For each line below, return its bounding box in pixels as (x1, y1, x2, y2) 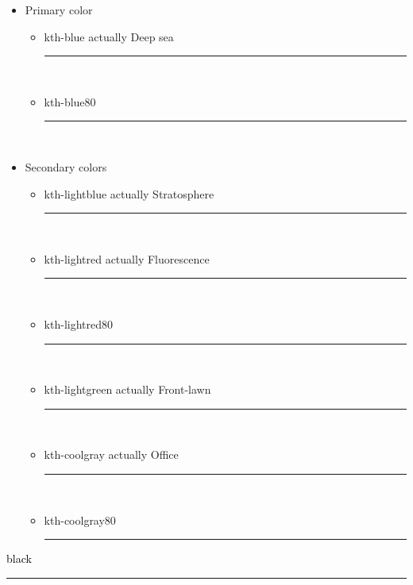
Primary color (25, 2, 93, 17)
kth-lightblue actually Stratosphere (44, 185, 214, 202)
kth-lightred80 (44, 315, 113, 332)
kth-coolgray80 (44, 511, 116, 528)
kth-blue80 (44, 93, 96, 110)
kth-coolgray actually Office (44, 446, 179, 463)
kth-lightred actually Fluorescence (44, 250, 210, 267)
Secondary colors (25, 158, 107, 175)
